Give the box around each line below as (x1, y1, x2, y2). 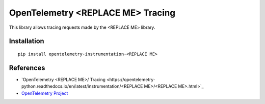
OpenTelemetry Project (21, 90, 68, 96)
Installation (9, 37, 44, 45)
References (9, 63, 45, 72)
